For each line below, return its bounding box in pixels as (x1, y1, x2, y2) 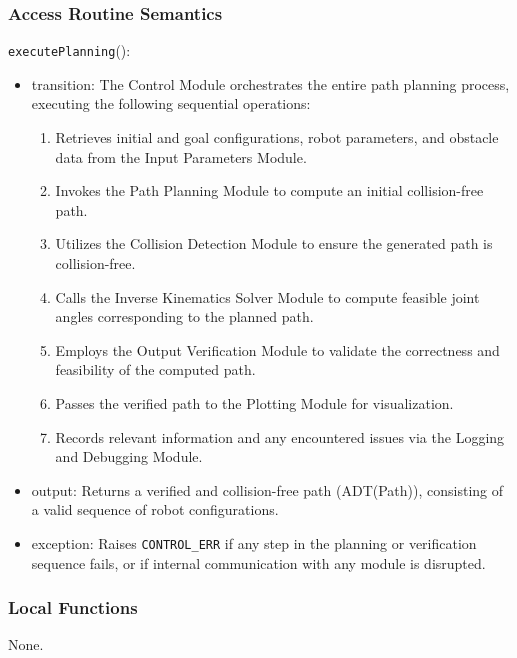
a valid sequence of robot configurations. (31, 499, 279, 520)
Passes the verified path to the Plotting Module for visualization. (55, 393, 454, 413)
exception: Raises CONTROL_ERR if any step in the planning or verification (31, 532, 477, 553)
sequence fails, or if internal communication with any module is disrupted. (31, 552, 486, 573)
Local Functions (8, 595, 138, 620)
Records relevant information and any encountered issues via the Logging (55, 426, 505, 447)
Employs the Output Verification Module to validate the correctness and (55, 339, 500, 360)
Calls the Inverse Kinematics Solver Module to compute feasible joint (55, 286, 480, 307)
